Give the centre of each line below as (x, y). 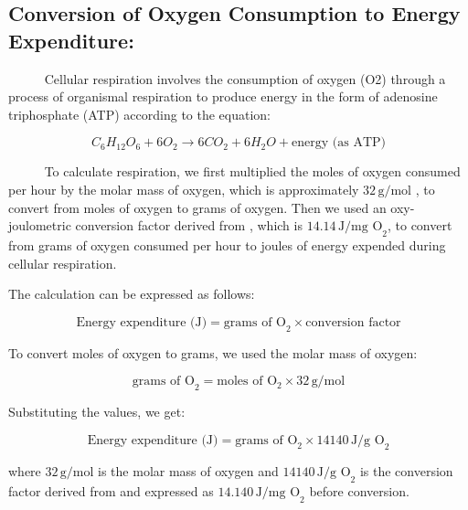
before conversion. (359, 491)
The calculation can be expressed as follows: (132, 294)
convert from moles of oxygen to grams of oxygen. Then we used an (197, 207)
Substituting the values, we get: (97, 411)
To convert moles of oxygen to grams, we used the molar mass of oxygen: (213, 352)
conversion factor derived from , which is (189, 225)
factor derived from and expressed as (111, 491)
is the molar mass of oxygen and (188, 471)
